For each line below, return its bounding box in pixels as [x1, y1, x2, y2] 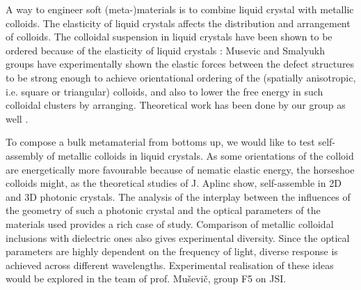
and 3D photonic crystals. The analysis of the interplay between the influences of [6, 189, 351, 204]
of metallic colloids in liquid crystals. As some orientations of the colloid [47, 148, 354, 162]
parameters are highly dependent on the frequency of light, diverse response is [6, 244, 338, 259]
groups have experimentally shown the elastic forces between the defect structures [6, 56, 355, 71]
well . [6, 111, 29, 125]
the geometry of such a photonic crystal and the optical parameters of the [6, 203, 321, 217]
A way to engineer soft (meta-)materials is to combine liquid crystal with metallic [6, 2, 354, 16]
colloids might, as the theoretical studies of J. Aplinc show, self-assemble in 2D [6, 176, 342, 190]
